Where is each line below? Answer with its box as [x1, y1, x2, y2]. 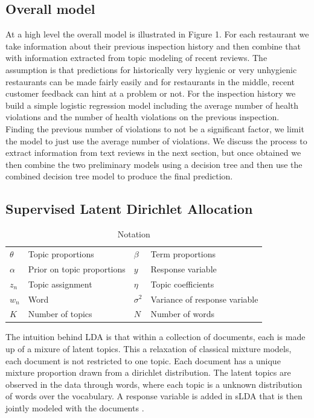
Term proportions [150, 247, 216, 260]
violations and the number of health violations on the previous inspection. [5, 111, 280, 123]
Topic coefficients [150, 277, 214, 290]
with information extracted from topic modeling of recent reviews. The [5, 51, 268, 64]
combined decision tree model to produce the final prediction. [5, 170, 233, 182]
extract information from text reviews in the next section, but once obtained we [5, 146, 301, 159]
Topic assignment [28, 277, 92, 290]
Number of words [150, 307, 215, 320]
